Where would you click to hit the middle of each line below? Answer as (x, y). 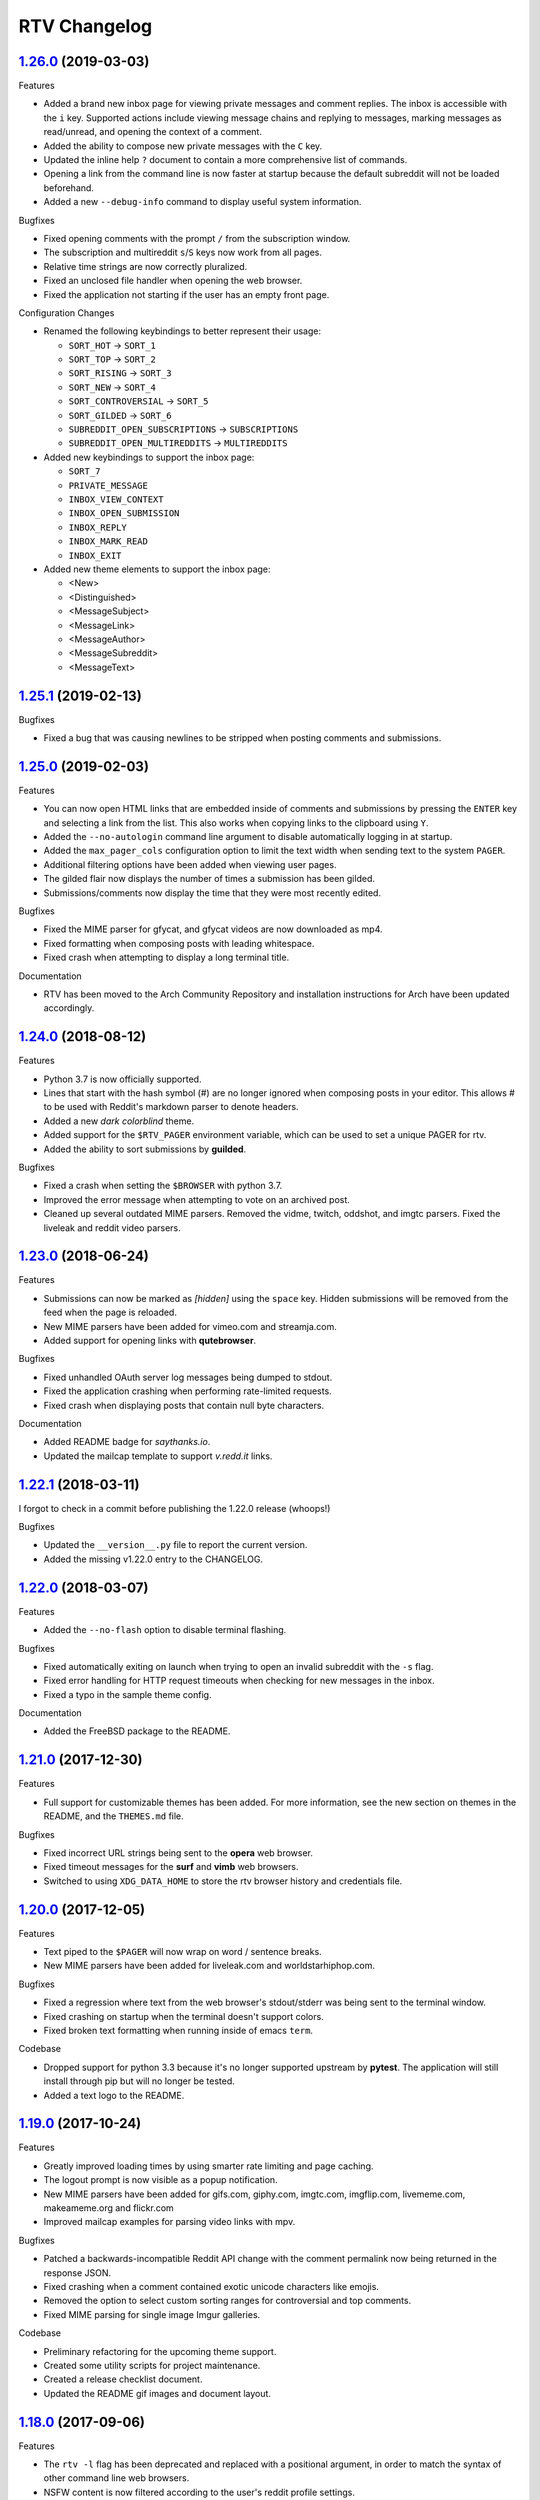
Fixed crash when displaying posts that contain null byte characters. (184, 1405)
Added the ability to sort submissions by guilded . (145, 1149)
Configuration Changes (66, 312)
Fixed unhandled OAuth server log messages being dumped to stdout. (188, 1377)
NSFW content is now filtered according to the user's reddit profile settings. (199, 2492)
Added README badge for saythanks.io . (127, 1442)
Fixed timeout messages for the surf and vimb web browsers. (171, 1867)
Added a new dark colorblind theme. (119, 1121)
